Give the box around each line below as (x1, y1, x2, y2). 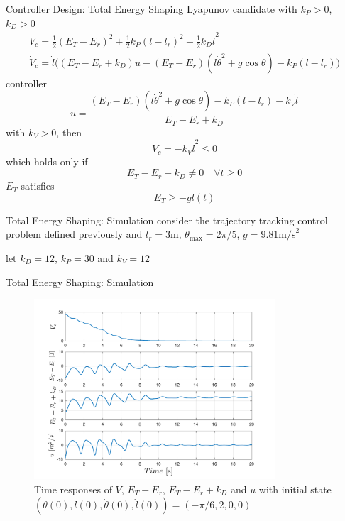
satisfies (21, 178, 55, 193)
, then (56, 124, 82, 139)
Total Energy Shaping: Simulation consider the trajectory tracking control (6, 212, 328, 227)
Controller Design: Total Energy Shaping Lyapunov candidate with (6, 1, 297, 16)
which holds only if (6, 153, 88, 168)
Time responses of (34, 481, 112, 496)
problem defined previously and (6, 226, 143, 241)
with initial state (258, 481, 332, 496)
